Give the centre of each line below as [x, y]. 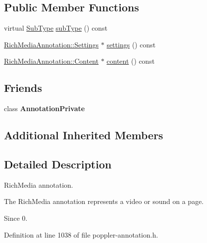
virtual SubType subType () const [56, 28]
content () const [131, 61]
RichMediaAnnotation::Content [51, 61]
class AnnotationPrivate [44, 108]
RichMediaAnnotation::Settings [52, 44]
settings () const [131, 44]
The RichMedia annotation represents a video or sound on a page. [104, 201]
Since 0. [16, 218]
